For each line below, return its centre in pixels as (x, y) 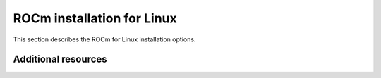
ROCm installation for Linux (95, 18)
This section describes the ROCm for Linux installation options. (104, 39)
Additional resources (60, 59)
